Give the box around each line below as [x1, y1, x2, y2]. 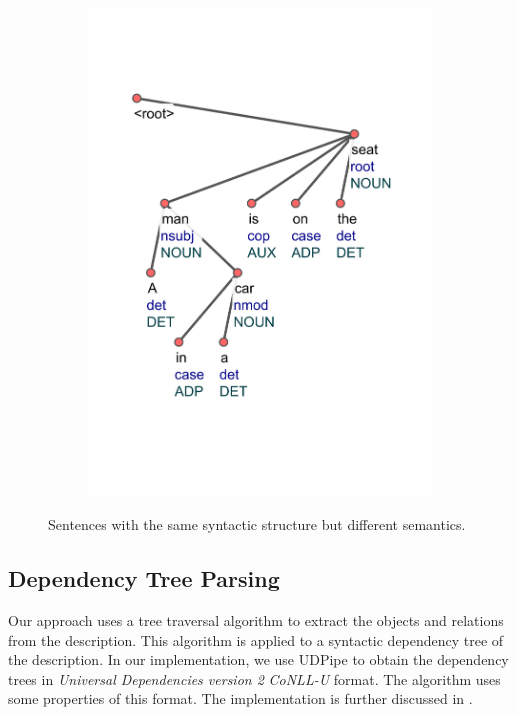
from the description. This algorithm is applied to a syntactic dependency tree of [8, 629, 504, 650]
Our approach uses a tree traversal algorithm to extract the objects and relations [8, 609, 504, 630]
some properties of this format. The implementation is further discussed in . [8, 688, 473, 709]
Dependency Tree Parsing [8, 563, 280, 594]
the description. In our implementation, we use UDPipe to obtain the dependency [8, 649, 509, 670]
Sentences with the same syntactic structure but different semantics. [48, 514, 466, 535]
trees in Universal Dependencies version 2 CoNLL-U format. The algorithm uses [8, 668, 501, 689]
